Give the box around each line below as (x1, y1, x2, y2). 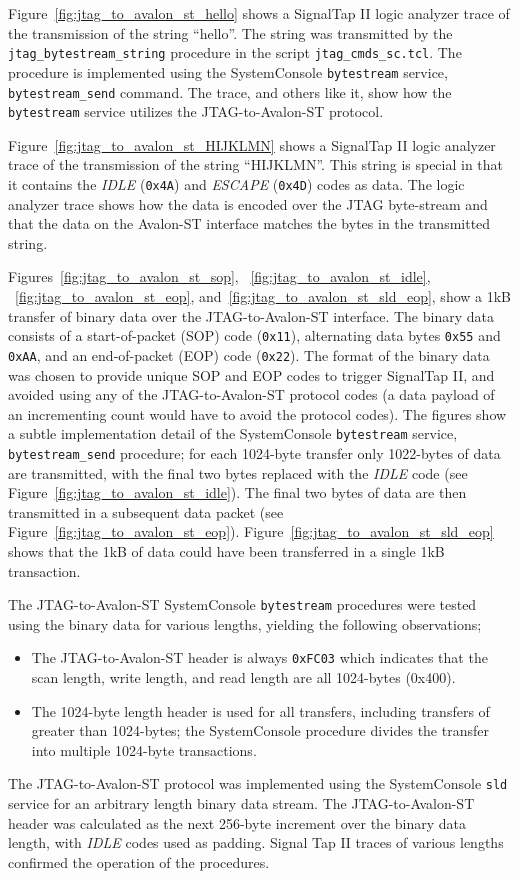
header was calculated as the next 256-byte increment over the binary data (8, 812, 466, 833)
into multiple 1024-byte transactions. (31, 739, 257, 760)
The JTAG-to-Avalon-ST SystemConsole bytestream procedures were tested (8, 594, 477, 615)
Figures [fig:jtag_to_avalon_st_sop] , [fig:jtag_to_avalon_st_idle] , (8, 266, 431, 287)
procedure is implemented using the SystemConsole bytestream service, (8, 61, 448, 82)
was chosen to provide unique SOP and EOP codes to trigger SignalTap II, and (8, 364, 495, 385)
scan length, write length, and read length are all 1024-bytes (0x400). (31, 667, 456, 688)
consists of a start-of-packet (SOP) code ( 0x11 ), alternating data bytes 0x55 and (8, 325, 501, 346)
